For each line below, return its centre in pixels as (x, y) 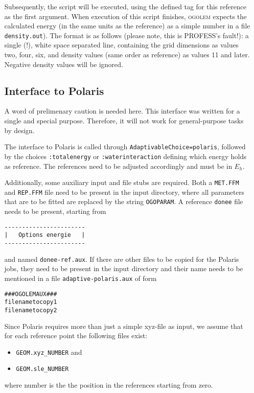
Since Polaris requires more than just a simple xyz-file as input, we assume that (124, 326)
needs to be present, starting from (55, 211)
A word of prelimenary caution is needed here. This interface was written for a (122, 111)
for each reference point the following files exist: (76, 335)
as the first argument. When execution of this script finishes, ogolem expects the (126, 16)
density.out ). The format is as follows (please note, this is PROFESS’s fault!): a (127, 35)
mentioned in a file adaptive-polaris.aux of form (81, 278)
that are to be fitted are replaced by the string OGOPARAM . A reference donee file (124, 201)
